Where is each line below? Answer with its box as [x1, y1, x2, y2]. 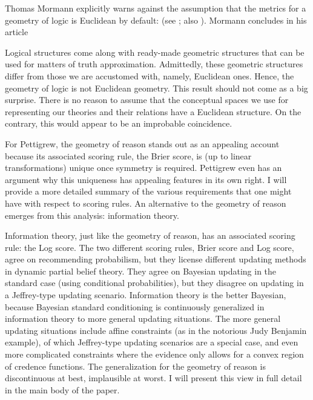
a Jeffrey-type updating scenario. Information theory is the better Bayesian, [5, 288, 286, 301]
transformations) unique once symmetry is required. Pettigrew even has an [5, 161, 282, 174]
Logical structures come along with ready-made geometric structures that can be [5, 45, 305, 58]
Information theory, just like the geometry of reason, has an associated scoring [5, 229, 295, 242]
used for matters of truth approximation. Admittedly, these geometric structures [5, 58, 303, 70]
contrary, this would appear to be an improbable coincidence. [5, 117, 232, 130]
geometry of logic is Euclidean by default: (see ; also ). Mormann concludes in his [5, 13, 307, 26]
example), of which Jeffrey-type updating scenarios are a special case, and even [5, 336, 298, 348]
